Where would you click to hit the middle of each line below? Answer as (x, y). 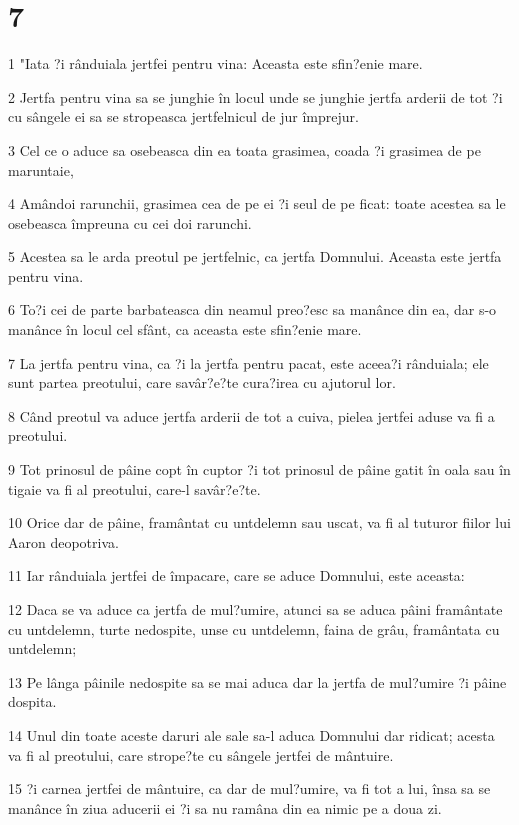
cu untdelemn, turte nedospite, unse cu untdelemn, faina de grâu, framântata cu (254, 628)
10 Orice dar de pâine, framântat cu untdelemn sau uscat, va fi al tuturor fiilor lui (259, 522)
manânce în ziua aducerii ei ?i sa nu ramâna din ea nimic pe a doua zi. (225, 807)
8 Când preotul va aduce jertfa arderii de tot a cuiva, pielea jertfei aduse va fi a (251, 415)
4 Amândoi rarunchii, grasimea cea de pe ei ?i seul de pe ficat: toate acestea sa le (257, 203)
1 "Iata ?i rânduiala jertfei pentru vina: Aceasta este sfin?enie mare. (215, 63)
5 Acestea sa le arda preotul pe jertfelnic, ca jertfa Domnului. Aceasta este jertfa (255, 256)
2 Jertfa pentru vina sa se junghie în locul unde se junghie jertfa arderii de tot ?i (255, 96)
